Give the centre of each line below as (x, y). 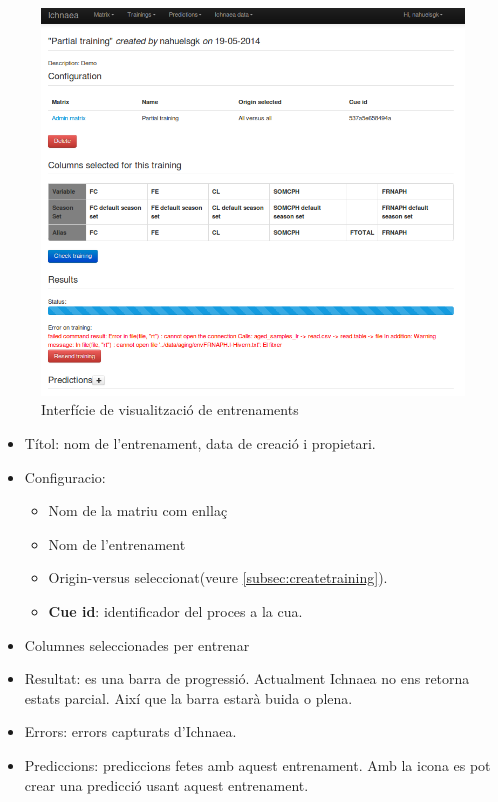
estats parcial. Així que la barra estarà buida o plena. (188, 697)
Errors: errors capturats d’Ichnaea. (130, 731)
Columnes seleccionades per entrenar (137, 644)
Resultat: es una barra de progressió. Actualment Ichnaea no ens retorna (247, 678)
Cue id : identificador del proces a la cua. (175, 611)
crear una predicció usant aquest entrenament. (166, 784)
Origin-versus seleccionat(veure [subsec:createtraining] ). (218, 577)
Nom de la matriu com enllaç (138, 510)
